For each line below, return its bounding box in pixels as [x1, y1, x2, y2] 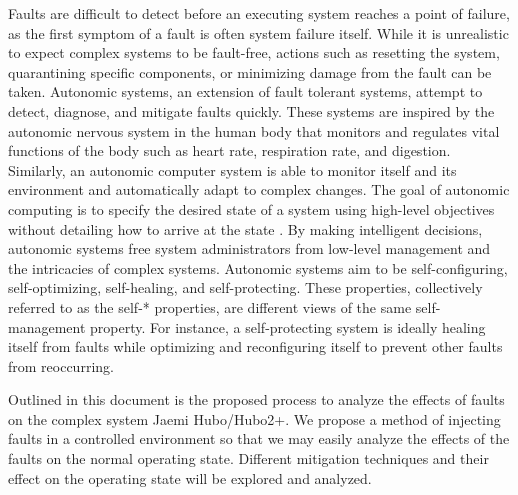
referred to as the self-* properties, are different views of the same [8, 296, 412, 317]
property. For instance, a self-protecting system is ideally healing [90, 316, 486, 337]
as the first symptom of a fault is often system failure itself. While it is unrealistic [8, 22, 509, 43]
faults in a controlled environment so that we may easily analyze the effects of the [8, 428, 510, 449]
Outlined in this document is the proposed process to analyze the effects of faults [8, 389, 505, 410]
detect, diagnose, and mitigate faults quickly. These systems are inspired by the [8, 100, 495, 121]
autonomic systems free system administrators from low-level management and [8, 238, 491, 259]
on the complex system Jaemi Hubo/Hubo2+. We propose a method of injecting [8, 408, 501, 429]
